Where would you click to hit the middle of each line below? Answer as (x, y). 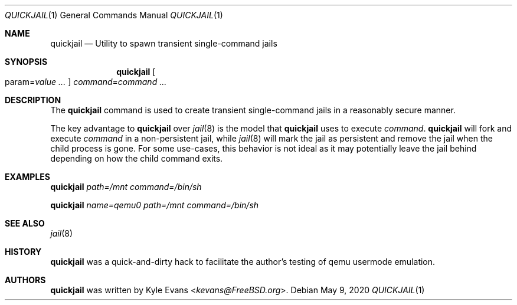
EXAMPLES (27, 177)
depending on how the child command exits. (137, 158)
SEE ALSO (25, 223)
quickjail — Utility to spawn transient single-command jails (164, 43)
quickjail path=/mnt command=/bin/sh (126, 187)
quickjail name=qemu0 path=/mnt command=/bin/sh (155, 205)
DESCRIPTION (33, 100)
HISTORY (23, 252)
